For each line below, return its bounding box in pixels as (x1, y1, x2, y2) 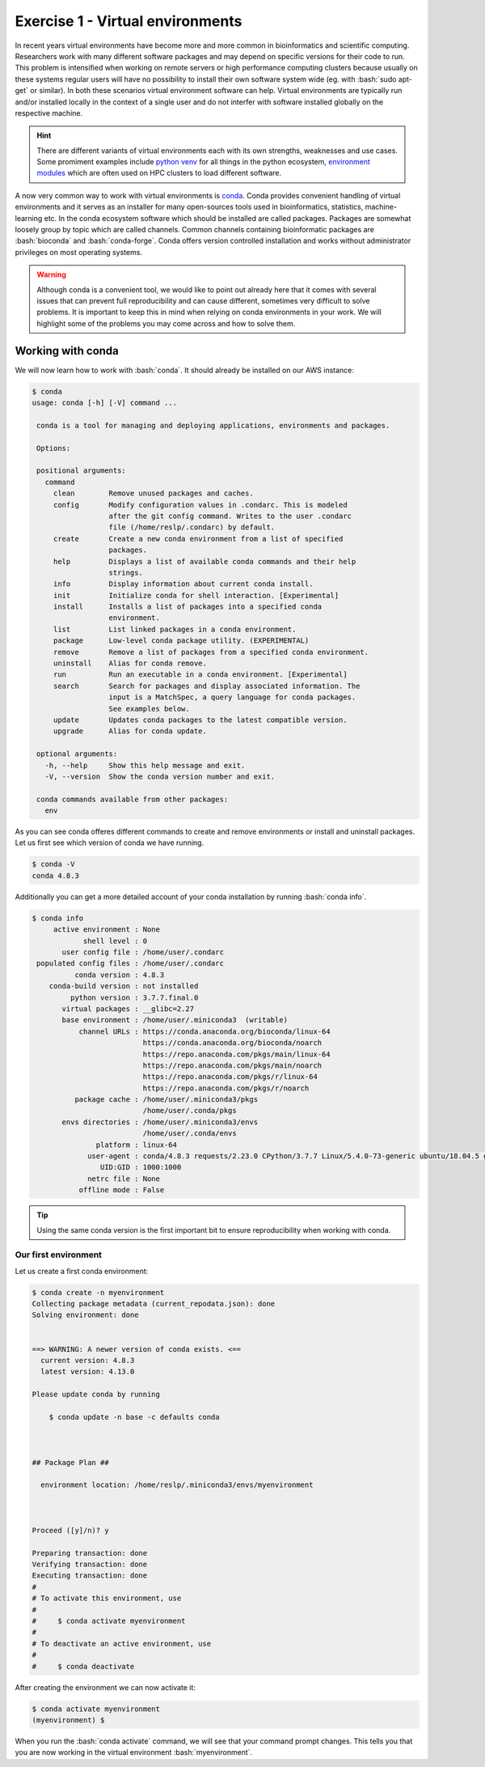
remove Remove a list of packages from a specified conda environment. (53, 648, 369, 656)
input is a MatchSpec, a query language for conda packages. (108, 693, 356, 702)
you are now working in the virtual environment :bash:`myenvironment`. (15, 1748, 253, 1757)
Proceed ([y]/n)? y (32, 1526, 109, 1535)
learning (15, 213, 43, 223)
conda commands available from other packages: (36, 794, 229, 804)
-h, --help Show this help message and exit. (44, 761, 246, 770)
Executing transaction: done (32, 1571, 148, 1580)
